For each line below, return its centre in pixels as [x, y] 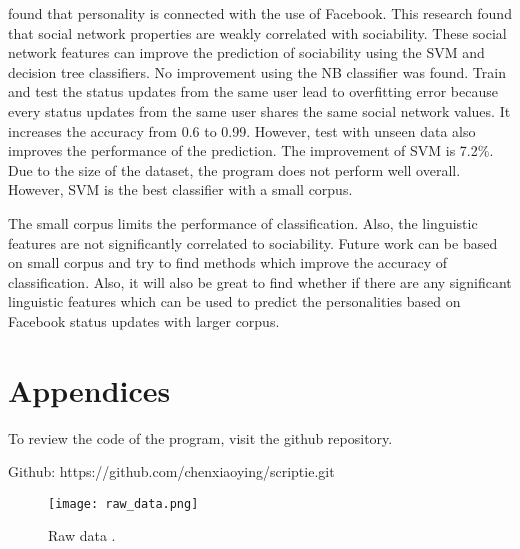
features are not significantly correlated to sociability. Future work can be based [253, 242]
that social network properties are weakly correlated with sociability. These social [257, 32]
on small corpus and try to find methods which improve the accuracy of [228, 262]
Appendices [89, 389]
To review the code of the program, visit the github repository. [200, 437]
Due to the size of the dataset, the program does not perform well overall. [234, 169]
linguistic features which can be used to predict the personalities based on [234, 301]
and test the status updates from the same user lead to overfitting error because [253, 91]
